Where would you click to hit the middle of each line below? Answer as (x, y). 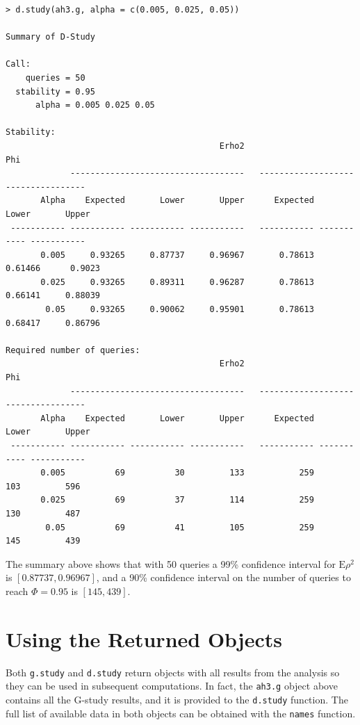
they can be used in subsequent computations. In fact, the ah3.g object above (172, 686)
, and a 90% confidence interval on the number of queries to (223, 577)
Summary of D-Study (50, 37)
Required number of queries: (73, 350)
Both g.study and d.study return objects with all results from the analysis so (173, 672)
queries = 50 (55, 78)
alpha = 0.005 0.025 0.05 (95, 105)
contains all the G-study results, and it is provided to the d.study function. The (177, 699)
